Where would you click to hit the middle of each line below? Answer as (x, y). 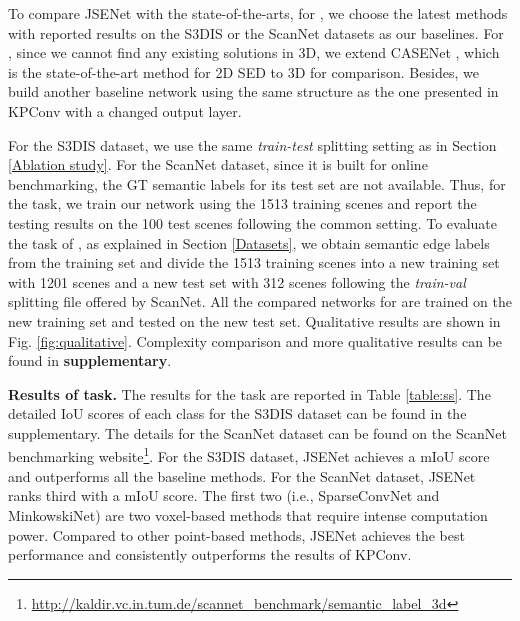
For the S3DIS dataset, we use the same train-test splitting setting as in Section (252, 144)
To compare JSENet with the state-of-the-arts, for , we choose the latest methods (258, 13)
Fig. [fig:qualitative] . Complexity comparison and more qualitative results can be (255, 340)
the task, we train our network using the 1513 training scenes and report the (242, 203)
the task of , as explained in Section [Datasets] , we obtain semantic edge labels (249, 242)
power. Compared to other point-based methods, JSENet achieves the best (236, 534)
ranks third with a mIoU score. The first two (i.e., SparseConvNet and (224, 495)
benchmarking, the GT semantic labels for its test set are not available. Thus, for (257, 183)
